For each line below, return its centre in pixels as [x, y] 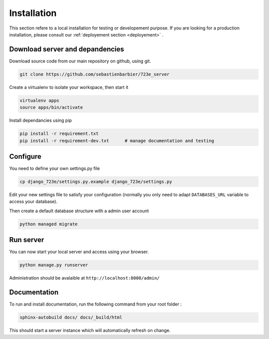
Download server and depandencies [67, 49]
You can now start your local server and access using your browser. [79, 252]
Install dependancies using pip [41, 120]
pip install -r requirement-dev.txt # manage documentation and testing [117, 141]
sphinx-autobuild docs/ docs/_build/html [71, 318]
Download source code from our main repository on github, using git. [80, 61]
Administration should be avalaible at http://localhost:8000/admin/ [84, 278]
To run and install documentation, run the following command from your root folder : [95, 304]
